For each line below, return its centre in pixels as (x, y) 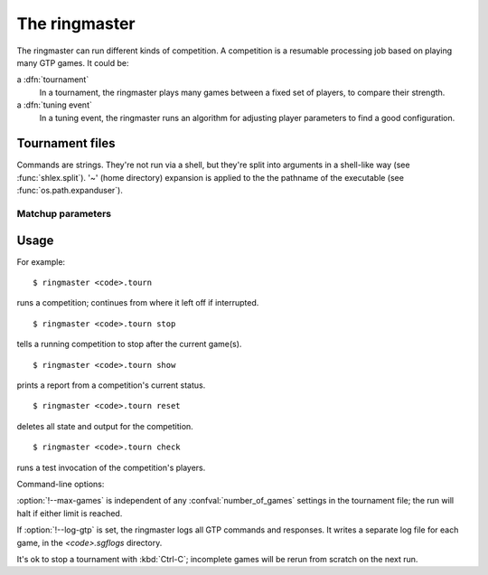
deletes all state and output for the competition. (105, 426)
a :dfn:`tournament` (53, 80)
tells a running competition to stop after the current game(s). (129, 344)
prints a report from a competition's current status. (111, 385)
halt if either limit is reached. (70, 513)
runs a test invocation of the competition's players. (111, 467)
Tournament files (66, 143)
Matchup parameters (64, 213)
